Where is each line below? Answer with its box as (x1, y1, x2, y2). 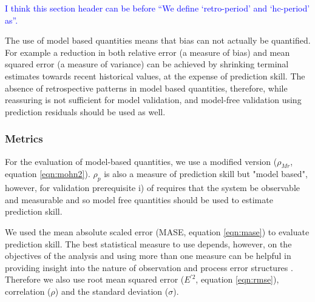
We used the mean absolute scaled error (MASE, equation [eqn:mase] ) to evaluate (5, 225, 310, 238)
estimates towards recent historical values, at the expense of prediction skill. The (5, 69, 305, 82)
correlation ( (5, 284, 51, 297)
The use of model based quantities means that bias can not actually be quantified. (5, 34, 311, 47)
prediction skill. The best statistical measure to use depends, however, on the (5, 237, 292, 250)
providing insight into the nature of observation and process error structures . (5, 261, 293, 273)
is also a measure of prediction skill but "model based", (104, 167, 308, 180)
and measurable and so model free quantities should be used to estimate (5, 193, 273, 206)
